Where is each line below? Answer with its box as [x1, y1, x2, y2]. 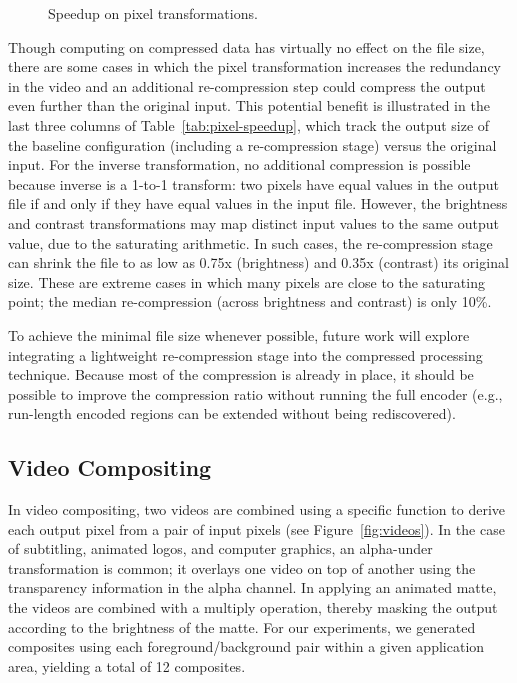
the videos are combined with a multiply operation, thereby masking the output [8, 597, 498, 618]
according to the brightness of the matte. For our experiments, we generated [8, 616, 476, 637]
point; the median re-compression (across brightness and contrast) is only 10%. [8, 291, 492, 312]
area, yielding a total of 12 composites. [8, 655, 246, 676]
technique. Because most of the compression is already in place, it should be [8, 364, 474, 385]
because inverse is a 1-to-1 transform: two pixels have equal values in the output [8, 173, 499, 194]
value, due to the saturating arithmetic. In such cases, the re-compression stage [8, 232, 493, 253]
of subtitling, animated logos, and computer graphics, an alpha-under [8, 538, 433, 559]
